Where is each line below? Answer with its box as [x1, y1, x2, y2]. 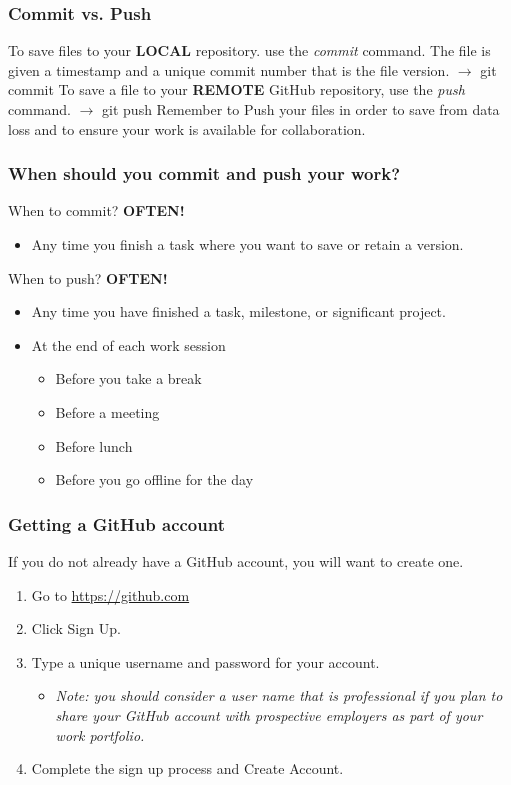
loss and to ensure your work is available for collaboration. [8, 118, 366, 139]
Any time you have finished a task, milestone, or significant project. [31, 301, 446, 322]
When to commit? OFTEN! [8, 200, 185, 221]
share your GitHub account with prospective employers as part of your [55, 704, 483, 725]
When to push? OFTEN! [8, 267, 168, 288]
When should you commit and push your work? [8, 161, 401, 186]
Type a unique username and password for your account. [31, 651, 380, 672]
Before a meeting [55, 401, 160, 422]
